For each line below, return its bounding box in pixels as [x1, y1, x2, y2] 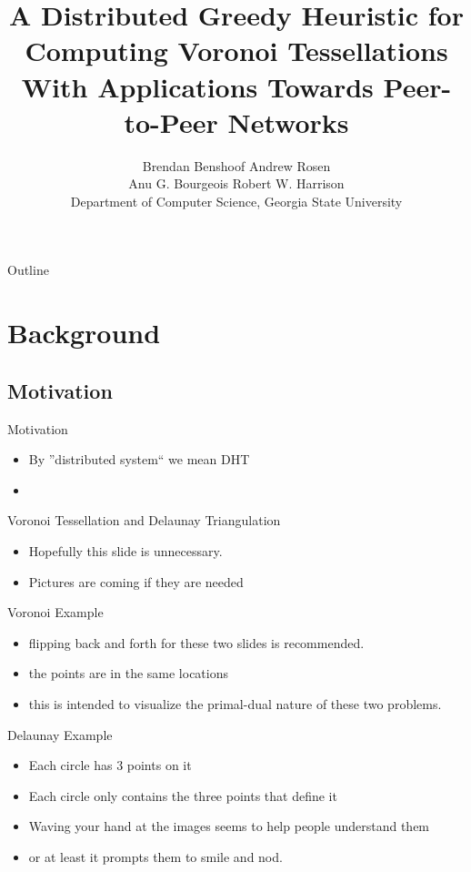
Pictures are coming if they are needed [28, 572, 244, 591]
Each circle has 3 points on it [28, 755, 192, 775]
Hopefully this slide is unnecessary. [28, 542, 223, 561]
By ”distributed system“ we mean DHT [28, 450, 250, 469]
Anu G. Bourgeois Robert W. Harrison [128, 174, 345, 193]
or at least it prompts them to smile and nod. [28, 847, 283, 866]
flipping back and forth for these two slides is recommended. [28, 633, 365, 652]
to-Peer [124, 103, 218, 140]
